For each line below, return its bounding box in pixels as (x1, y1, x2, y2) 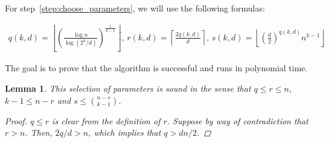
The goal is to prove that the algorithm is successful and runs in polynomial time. (5, 62, 308, 74)
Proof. (5, 114, 27, 127)
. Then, (25, 126, 53, 139)
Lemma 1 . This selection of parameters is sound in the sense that (5, 81, 251, 94)
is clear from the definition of (52, 114, 161, 127)
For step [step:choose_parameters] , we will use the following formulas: (5, 2, 265, 14)
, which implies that (88, 126, 161, 139)
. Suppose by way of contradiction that (167, 114, 308, 127)
